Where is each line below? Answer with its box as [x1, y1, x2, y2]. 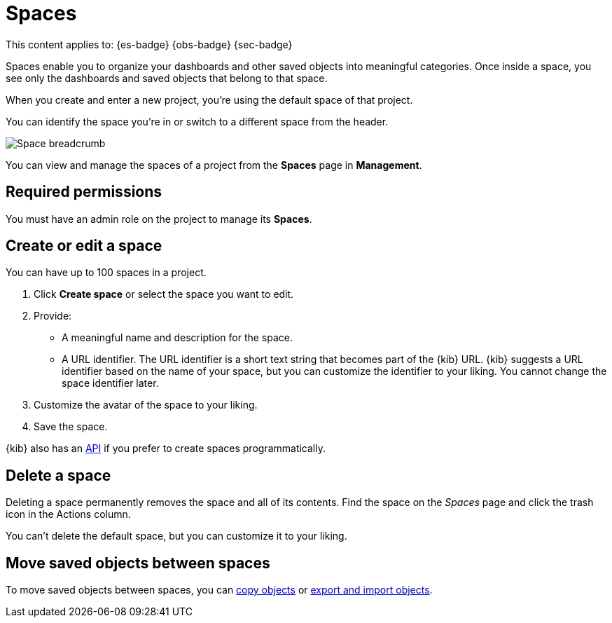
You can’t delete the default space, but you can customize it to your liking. [6, 530, 347, 542]
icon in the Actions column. [6, 508, 131, 521]
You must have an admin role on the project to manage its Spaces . [6, 212, 312, 225]
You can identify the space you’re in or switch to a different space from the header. [6, 115, 389, 128]
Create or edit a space [6, 237, 162, 255]
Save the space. [34, 420, 108, 433]
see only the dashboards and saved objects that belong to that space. [6, 71, 328, 84]
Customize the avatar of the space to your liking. [34, 399, 258, 411]
